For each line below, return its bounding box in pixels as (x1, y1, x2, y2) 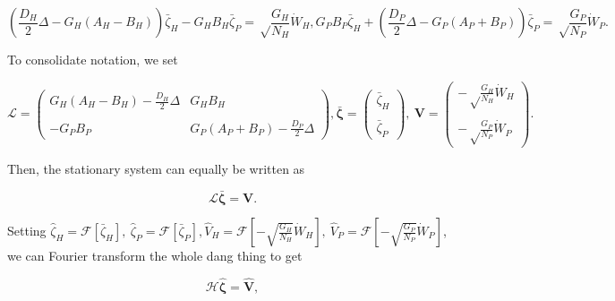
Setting (7, 221, 47, 239)
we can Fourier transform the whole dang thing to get (7, 246, 303, 264)
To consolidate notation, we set (7, 50, 178, 68)
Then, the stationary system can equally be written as (7, 159, 305, 178)
